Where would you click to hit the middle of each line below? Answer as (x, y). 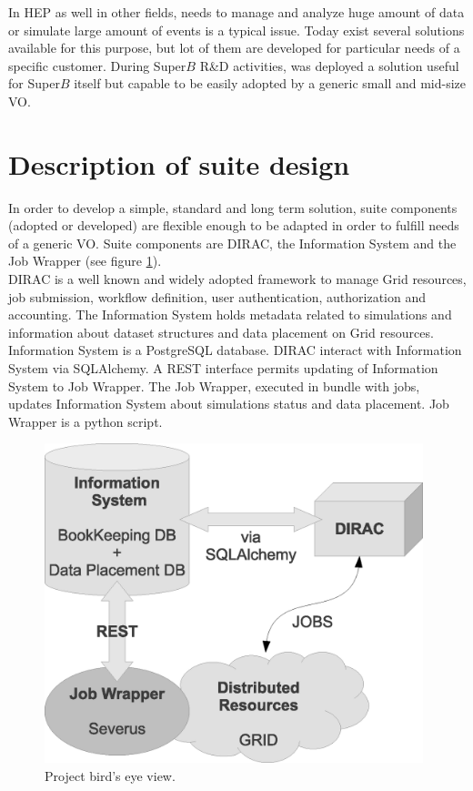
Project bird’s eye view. (110, 775)
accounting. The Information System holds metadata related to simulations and (230, 314)
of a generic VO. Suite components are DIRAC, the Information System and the (232, 243)
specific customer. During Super (97, 65)
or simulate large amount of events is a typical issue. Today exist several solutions (236, 30)
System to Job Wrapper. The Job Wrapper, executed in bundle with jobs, (214, 385)
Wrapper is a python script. (86, 421)
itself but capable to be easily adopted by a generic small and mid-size (270, 83)
